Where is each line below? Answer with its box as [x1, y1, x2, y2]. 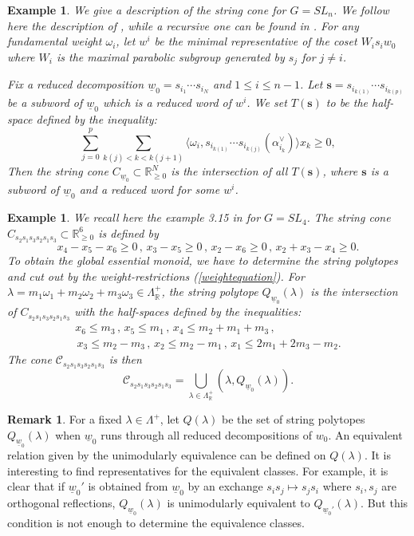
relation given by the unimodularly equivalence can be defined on [7, 446, 326, 463]
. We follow [333, 2, 389, 18]
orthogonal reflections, [7, 495, 116, 511]
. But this [361, 495, 408, 511]
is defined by [98, 224, 159, 241]
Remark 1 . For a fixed [7, 411, 122, 428]
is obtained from [88, 478, 168, 495]
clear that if [7, 478, 65, 495]
